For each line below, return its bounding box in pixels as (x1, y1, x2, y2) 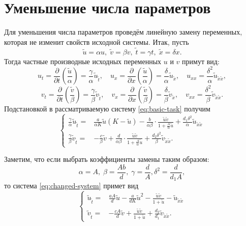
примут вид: (182, 55, 220, 66)
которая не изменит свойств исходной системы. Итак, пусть (4, 36, 189, 47)
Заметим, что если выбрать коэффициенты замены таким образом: (4, 154, 209, 164)
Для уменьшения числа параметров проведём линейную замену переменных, (4, 26, 242, 37)
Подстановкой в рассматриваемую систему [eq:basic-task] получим (4, 103, 210, 114)
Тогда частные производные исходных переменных (4, 55, 162, 66)
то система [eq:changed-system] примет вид (4, 180, 139, 191)
